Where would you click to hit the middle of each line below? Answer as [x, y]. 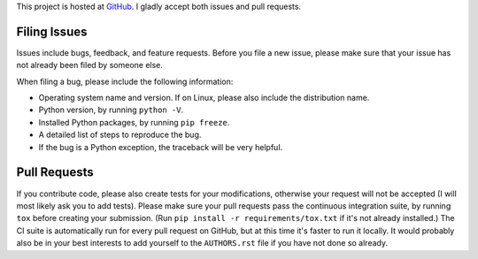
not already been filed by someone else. [90, 65]
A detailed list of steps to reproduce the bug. [120, 135]
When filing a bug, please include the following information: [125, 81]
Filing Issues [52, 31]
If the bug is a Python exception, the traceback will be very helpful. [161, 147]
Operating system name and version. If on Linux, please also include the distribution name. [204, 98]
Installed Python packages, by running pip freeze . [134, 122]
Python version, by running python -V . [111, 110]
